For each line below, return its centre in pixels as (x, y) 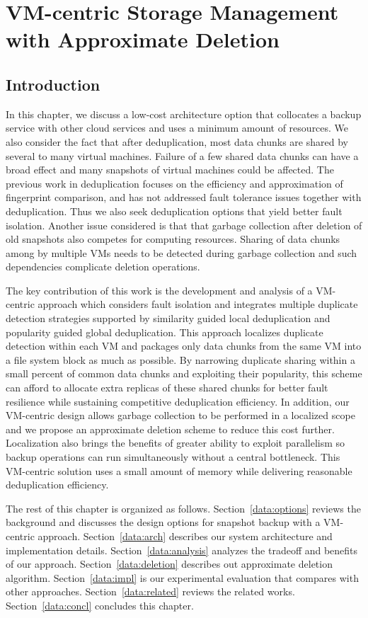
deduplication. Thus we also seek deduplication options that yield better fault (174, 211)
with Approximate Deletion (143, 39)
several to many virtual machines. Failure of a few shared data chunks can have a (182, 155)
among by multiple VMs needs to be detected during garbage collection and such (182, 252)
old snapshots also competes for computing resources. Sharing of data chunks (173, 239)
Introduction (53, 84)
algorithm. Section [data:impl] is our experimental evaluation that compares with (182, 577)
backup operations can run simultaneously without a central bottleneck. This (173, 457)
